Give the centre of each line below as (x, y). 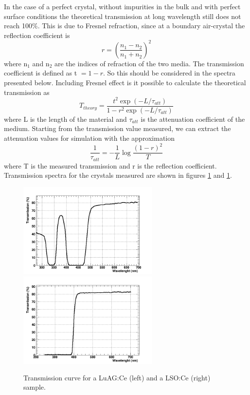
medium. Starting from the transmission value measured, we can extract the (117, 128)
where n (16, 63)
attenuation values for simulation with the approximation (89, 138)
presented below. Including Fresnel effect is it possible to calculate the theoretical (125, 83)
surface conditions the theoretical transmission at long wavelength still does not (123, 16)
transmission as (27, 92)
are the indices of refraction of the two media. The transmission (149, 63)
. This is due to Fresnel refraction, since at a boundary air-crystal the (141, 26)
